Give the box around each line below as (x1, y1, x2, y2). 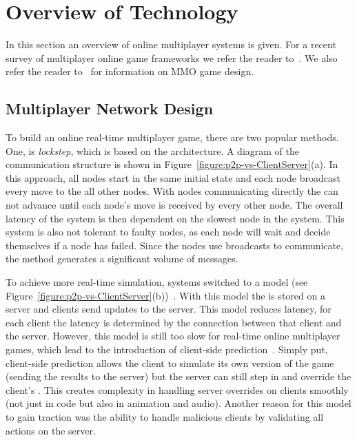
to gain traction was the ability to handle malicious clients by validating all (6, 409, 324, 423)
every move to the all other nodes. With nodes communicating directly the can (6, 184, 338, 198)
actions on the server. (6, 423, 96, 437)
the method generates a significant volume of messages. (6, 251, 238, 266)
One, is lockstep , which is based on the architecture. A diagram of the (6, 143, 299, 158)
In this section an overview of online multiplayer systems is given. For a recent (6, 37, 336, 52)
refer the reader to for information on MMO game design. (6, 64, 254, 78)
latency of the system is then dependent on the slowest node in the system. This (6, 211, 345, 225)
